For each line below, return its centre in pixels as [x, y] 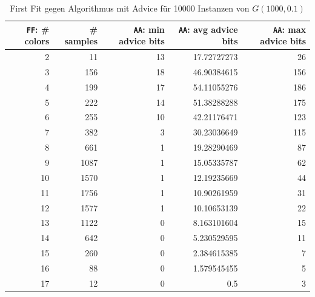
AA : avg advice [208, 29]
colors [37, 41]
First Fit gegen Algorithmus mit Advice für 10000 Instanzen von [130, 8]
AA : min [149, 29]
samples [81, 41]
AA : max [290, 29]
